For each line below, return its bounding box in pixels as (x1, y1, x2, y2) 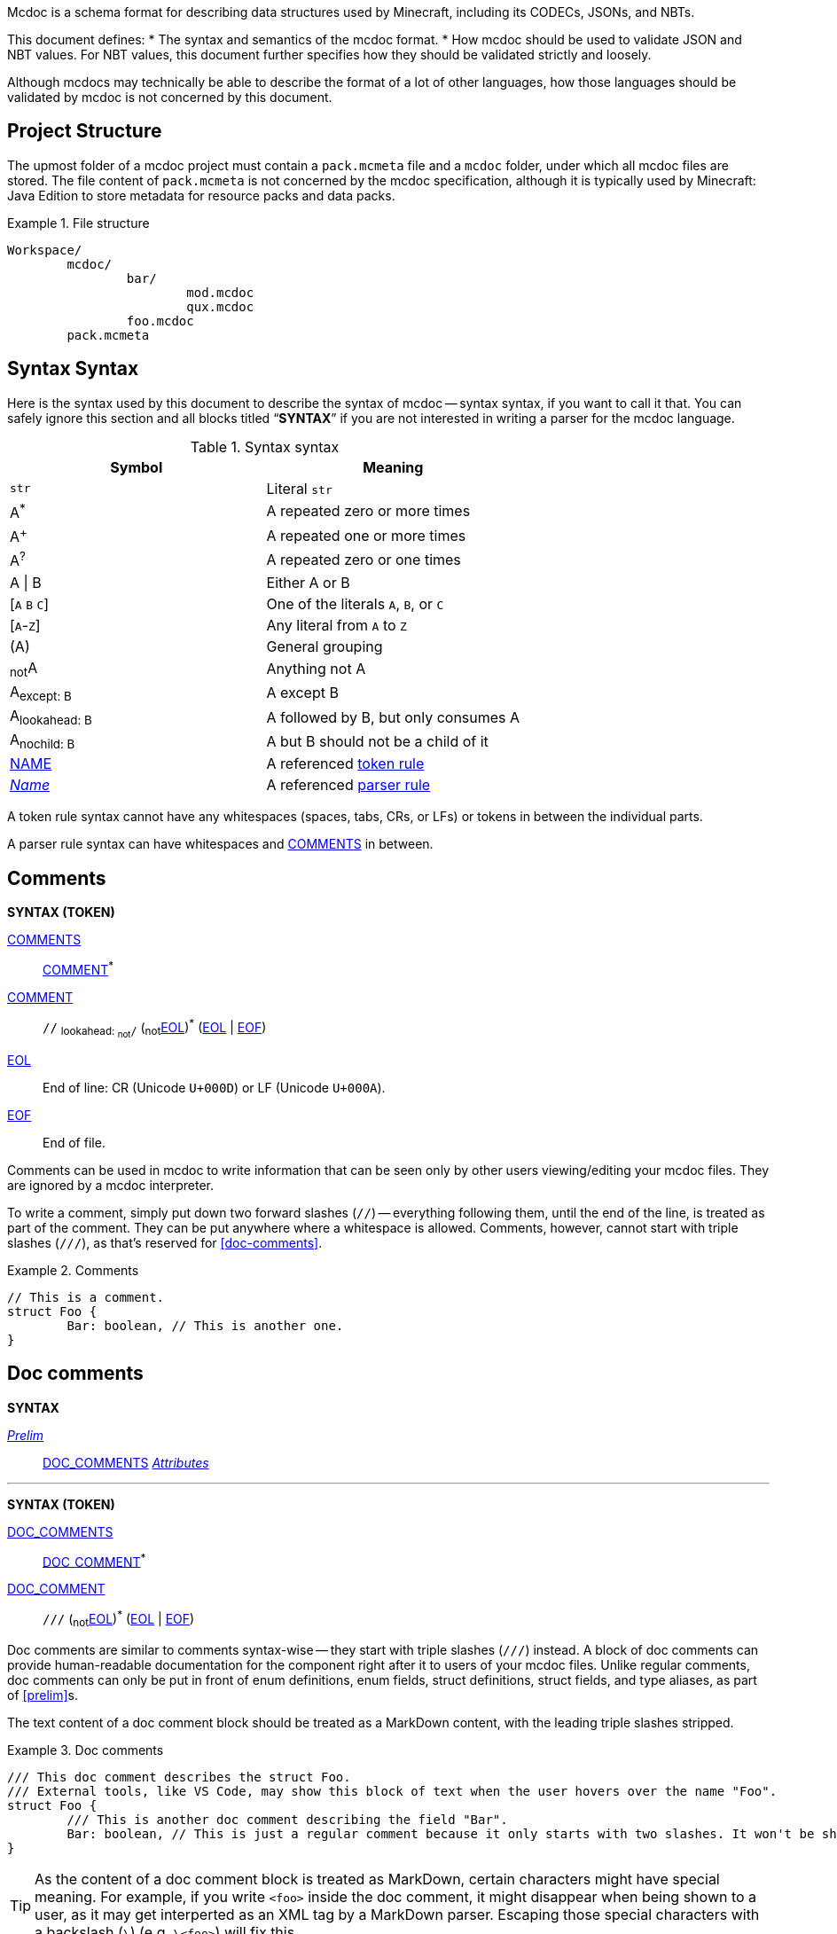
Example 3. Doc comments (7, 1742, 164, 1758)
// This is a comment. (7, 1289, 165, 1304)
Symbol (110, 458, 163, 476)
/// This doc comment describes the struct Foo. (7, 1769, 351, 1784)
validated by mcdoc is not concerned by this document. (7, 90, 332, 105)
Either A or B (266, 573, 350, 591)
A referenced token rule (266, 755, 425, 773)
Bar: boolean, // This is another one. (66, 1318, 344, 1333)
